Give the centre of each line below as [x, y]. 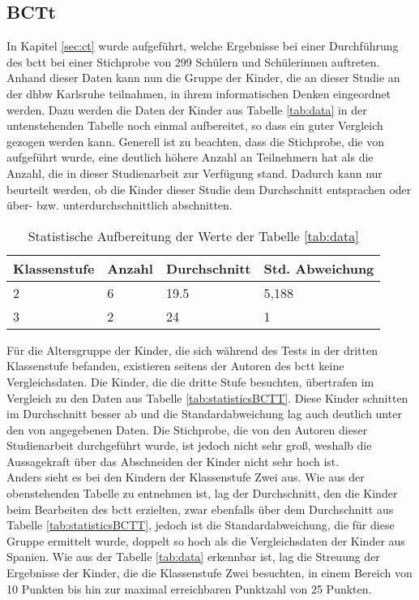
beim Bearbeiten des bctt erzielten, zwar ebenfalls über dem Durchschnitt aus [200, 509]
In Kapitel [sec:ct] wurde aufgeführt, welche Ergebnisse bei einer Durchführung [203, 46]
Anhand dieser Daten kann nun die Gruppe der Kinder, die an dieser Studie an [203, 78]
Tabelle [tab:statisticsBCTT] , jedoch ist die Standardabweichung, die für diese [201, 525]
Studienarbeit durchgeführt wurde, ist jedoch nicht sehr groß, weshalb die [189, 445]
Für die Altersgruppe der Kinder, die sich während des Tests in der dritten [192, 350]
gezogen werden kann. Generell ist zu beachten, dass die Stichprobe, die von [195, 141]
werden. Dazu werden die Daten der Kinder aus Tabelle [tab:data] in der [187, 109]
